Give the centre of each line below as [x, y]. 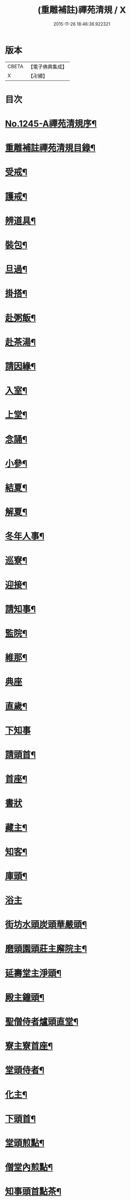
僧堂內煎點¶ [29, 1167]
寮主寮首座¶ [29, 1046]
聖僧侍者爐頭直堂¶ [42, 1022]
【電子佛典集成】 [47, 67]
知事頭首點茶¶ [33, 1192]
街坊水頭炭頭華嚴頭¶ [46, 925]
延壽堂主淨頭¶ [33, 973]
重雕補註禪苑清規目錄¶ [50, 148]
